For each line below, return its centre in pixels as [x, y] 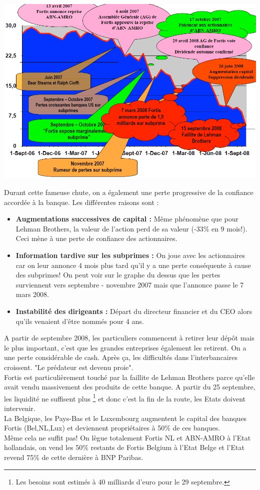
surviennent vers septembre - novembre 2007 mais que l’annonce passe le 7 [130, 284]
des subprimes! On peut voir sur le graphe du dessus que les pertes [118, 275]
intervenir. [20, 408]
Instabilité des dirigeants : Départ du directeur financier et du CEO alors [134, 311]
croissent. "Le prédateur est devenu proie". [69, 367]
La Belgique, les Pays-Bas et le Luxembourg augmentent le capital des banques [125, 418]
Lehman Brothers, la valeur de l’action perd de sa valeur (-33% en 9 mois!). [131, 228]
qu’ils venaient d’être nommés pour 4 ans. [80, 321]
